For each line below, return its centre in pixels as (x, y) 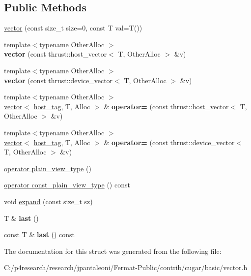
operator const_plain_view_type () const (67, 185)
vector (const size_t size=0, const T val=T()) (73, 28)
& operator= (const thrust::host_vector (166, 106)
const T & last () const (40, 234)
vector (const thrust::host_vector (56, 54)
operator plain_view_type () (48, 168)
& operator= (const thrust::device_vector (169, 142)
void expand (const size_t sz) (48, 201)
